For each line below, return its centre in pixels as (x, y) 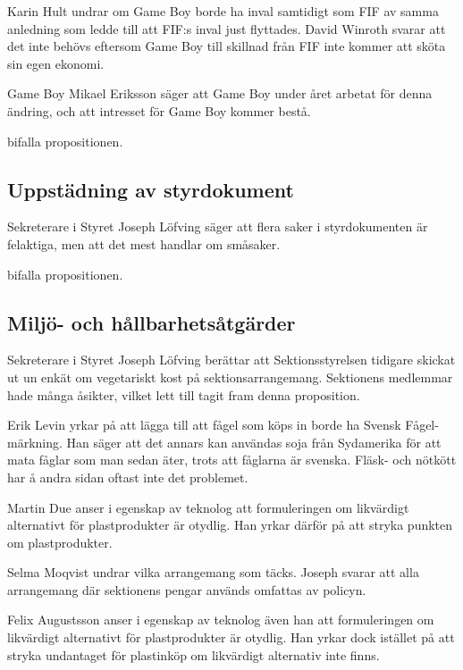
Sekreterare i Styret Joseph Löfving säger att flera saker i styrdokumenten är (218, 226)
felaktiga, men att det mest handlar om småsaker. (144, 243)
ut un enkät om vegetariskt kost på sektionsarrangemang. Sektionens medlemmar (230, 377)
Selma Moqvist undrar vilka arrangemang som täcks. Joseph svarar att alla (213, 572)
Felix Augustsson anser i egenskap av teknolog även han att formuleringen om (221, 620)
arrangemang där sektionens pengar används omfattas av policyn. (187, 589)
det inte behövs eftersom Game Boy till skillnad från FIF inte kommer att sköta (227, 46)
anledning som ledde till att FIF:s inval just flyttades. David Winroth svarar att (227, 28)
